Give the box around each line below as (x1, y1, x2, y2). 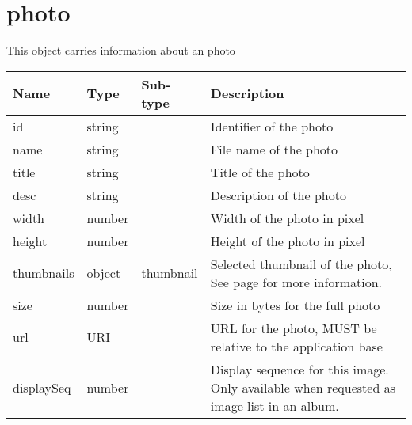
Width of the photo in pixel (210, 208, 364, 227)
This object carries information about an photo (6, 42, 235, 59)
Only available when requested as (210, 378, 395, 397)
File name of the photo (210, 139, 338, 158)
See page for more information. (210, 272, 383, 291)
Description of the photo (210, 185, 346, 204)
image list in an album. (210, 396, 339, 415)
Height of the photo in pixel (210, 231, 365, 250)
